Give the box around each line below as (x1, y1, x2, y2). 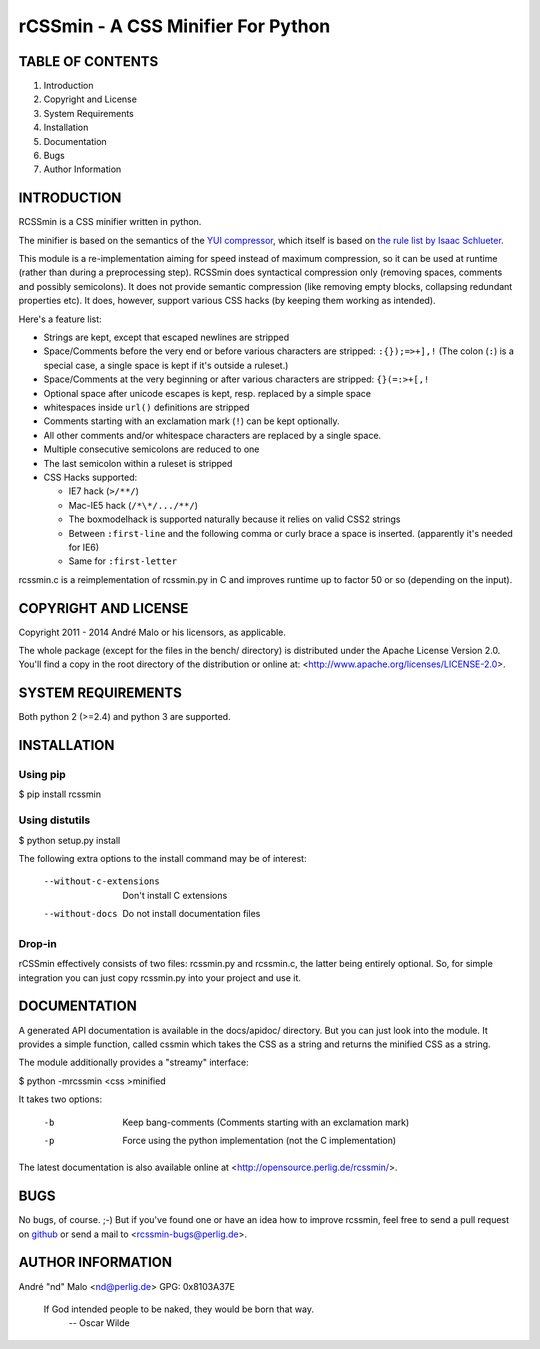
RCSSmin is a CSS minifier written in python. (18, 216, 202, 228)
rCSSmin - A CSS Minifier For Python (18, 15, 331, 37)
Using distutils (18, 813, 91, 827)
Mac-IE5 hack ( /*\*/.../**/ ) (68, 499, 199, 511)
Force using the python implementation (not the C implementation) (122, 1134, 397, 1146)
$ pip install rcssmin (18, 788, 102, 800)
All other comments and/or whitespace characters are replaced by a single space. (43, 429, 382, 441)
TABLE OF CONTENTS (18, 53, 159, 70)
